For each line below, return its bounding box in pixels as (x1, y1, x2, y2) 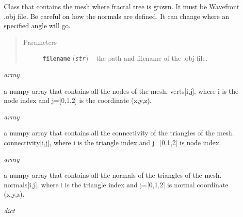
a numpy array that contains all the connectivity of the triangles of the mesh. (4, 128, 234, 138)
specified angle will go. (4, 20, 71, 31)
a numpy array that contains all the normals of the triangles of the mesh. (4, 170, 222, 180)
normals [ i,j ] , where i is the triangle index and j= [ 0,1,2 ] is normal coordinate (4, 179, 228, 189)
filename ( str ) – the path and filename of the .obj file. (42, 53, 208, 63)
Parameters (23, 36, 57, 47)
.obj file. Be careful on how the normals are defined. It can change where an (4, 11, 229, 21)
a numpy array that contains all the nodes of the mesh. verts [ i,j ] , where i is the (4, 85, 239, 96)
